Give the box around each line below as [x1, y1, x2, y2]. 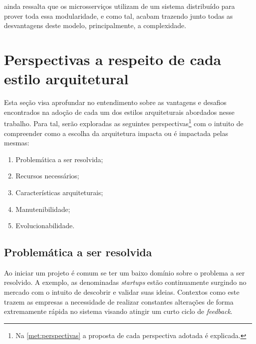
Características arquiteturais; [15, 187, 103, 197]
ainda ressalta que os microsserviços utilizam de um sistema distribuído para [4, 1, 235, 11]
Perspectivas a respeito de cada [4, 49, 222, 69]
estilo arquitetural [4, 69, 128, 89]
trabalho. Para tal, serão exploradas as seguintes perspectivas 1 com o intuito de [4, 117, 244, 128]
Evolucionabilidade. [15, 220, 75, 231]
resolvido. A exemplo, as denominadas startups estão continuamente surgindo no [4, 277, 247, 287]
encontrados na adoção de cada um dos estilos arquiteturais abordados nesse [4, 106, 235, 117]
